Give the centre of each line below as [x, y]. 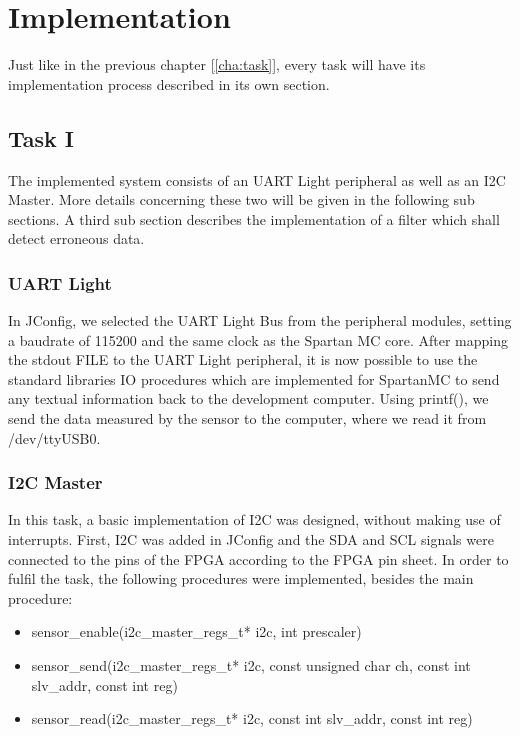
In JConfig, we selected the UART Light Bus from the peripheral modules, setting [260, 320]
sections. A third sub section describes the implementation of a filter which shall [254, 218]
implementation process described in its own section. [169, 83]
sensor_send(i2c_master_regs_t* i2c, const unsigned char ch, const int [251, 665]
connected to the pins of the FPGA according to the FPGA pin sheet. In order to [258, 558]
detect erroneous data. [76, 238]
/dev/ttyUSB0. [54, 437]
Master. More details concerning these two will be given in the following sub [241, 199]
